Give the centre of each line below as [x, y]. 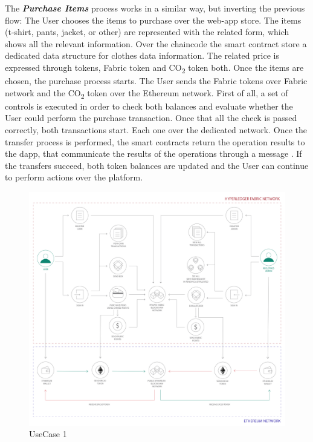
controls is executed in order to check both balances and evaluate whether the [149, 106]
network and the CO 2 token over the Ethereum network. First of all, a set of [147, 93]
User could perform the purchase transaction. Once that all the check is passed [151, 118]
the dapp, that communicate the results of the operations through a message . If [153, 153]
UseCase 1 [48, 434]
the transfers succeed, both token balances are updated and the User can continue [157, 165]
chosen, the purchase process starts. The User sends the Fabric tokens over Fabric [156, 81]
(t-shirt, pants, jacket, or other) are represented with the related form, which [147, 32]
